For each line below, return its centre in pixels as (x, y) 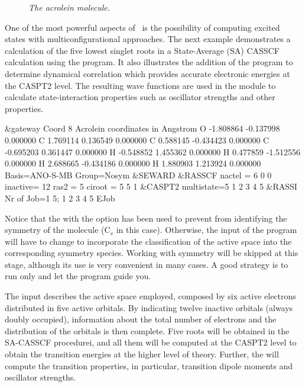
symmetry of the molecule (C (58, 230)
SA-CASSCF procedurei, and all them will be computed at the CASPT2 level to (151, 342)
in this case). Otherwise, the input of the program (207, 230)
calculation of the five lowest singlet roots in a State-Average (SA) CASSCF (142, 50)
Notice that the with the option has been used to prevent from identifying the (146, 218)
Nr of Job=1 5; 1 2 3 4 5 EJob (60, 198)
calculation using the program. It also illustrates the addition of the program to (149, 62)
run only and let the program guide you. (78, 276)
